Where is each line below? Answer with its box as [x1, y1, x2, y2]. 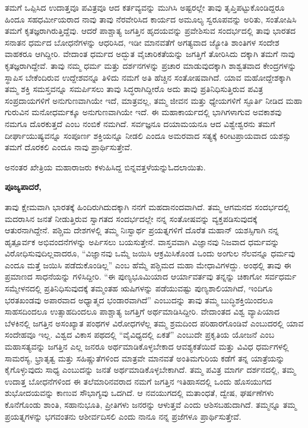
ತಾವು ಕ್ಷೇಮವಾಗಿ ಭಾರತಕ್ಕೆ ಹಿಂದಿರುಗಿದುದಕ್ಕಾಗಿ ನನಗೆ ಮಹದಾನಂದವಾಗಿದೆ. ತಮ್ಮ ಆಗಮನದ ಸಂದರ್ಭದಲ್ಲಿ [5, 200, 290, 213]
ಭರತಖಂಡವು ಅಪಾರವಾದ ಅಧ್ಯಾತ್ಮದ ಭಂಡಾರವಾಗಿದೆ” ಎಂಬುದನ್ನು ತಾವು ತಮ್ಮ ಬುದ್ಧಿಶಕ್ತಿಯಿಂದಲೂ [5, 293, 274, 306]
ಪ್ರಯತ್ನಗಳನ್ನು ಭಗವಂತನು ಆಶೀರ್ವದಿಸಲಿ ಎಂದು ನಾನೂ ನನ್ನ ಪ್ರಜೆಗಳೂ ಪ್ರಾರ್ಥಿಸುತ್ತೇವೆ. [5, 410, 242, 422]
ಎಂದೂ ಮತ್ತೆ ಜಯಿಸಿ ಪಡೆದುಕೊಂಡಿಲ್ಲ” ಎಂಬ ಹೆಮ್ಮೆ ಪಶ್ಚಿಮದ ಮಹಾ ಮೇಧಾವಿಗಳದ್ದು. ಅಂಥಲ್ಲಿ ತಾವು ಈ [5, 258, 291, 271]
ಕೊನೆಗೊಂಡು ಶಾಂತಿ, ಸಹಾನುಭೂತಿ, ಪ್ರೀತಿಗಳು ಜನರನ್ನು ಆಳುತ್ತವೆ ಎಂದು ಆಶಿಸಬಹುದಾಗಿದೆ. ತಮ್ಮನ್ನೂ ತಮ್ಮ [5, 398, 297, 410]
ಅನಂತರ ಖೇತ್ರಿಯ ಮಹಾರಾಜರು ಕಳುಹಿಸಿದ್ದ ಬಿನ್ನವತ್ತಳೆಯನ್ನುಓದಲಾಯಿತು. [5, 160, 206, 173]
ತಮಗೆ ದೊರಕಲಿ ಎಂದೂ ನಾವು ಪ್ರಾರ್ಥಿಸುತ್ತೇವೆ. [5, 141, 132, 153]
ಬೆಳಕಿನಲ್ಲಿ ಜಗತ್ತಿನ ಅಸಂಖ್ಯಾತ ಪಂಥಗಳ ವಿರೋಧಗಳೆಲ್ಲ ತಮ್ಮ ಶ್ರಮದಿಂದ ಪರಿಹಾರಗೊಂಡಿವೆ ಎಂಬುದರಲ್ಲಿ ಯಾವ [5, 316, 304, 329]
